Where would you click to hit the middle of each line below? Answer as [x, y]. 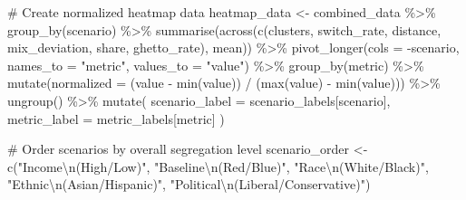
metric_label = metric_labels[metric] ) [116, 118]
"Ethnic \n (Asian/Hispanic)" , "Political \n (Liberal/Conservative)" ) [189, 184]
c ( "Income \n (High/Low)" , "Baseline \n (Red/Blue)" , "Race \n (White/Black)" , [218, 166]
